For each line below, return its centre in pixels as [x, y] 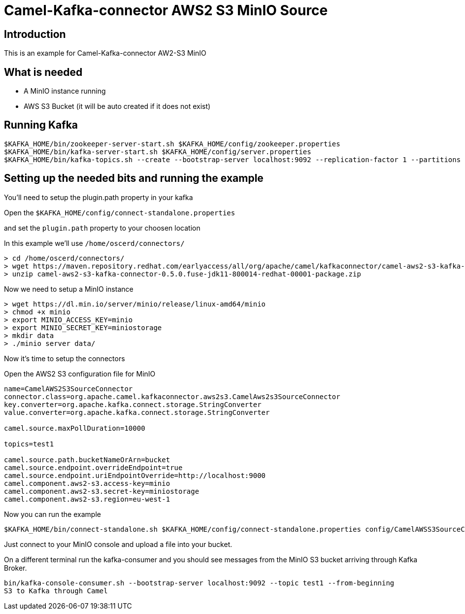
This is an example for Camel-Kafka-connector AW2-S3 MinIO [105, 53]
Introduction [35, 34]
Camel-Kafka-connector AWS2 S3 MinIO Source [166, 10]
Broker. [16, 568]
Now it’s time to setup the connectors [65, 358]
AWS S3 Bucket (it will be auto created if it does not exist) [117, 106]
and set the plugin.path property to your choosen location [102, 228]
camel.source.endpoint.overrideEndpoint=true [93, 467]
